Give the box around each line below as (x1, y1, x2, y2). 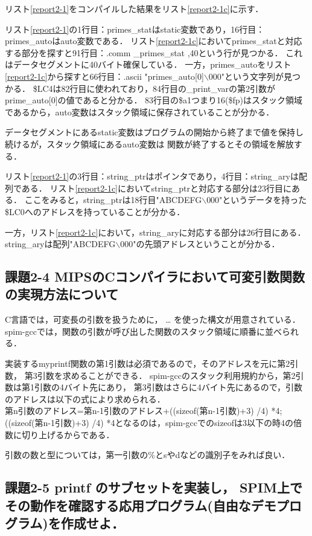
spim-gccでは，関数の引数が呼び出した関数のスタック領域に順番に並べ (5, 325, 282, 337)
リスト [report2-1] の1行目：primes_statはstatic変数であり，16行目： (5, 22, 265, 35)
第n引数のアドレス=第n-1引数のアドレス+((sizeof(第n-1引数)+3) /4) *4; (5, 404, 282, 417)
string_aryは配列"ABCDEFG (5, 237, 116, 250)
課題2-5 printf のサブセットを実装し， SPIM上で (5, 478, 302, 497)
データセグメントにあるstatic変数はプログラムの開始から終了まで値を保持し (5, 126, 304, 138)
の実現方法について (5, 285, 119, 303)
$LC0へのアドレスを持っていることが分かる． (5, 205, 185, 218)
